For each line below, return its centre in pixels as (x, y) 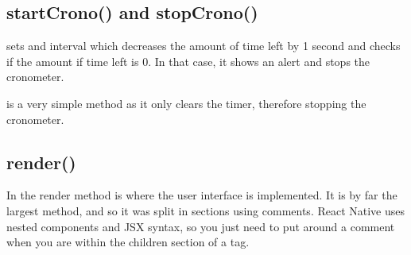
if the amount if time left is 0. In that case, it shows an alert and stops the (188, 61)
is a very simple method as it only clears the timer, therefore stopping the (186, 103)
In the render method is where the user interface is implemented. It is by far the (202, 195)
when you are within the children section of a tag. (128, 242)
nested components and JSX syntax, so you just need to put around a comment (201, 226)
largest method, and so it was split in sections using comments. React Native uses (206, 210)
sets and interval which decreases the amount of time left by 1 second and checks (204, 46)
